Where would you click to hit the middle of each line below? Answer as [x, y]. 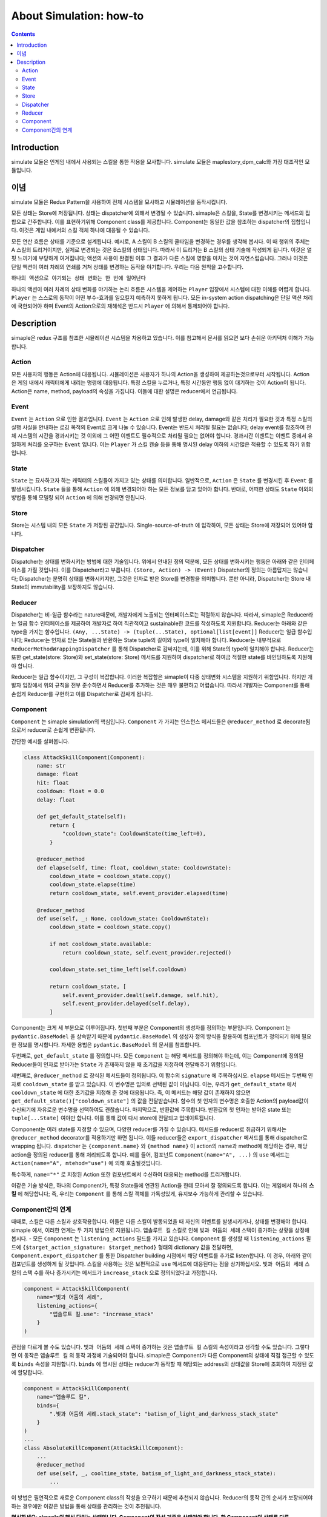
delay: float [56, 800]
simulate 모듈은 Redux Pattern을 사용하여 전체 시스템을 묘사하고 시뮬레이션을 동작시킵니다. [119, 202]
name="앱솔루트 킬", [63, 1397]
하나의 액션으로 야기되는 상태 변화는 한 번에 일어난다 [79, 278]
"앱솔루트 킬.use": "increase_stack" [102, 1314]
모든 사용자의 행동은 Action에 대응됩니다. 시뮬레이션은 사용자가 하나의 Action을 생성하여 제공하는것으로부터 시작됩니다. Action [160, 374]
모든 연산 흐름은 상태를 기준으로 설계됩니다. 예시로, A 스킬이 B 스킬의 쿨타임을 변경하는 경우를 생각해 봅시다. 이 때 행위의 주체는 [160, 241]
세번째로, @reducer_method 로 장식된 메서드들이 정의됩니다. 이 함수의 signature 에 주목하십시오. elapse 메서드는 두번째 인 [162, 1076]
